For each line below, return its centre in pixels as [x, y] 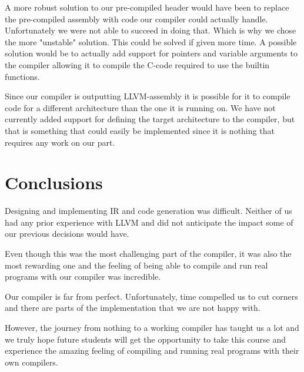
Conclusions [54, 182]
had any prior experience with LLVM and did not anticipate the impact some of [149, 222]
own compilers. [31, 362]
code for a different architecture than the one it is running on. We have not [140, 107]
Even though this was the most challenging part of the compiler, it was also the [148, 254]
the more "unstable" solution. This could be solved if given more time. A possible [151, 41]
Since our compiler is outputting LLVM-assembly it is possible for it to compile [148, 96]
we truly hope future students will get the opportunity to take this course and [146, 339]
